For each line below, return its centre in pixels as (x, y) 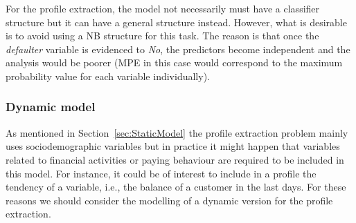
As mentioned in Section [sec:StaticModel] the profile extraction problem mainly (177, 132)
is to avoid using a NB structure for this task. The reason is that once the (162, 36)
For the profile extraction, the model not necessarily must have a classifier (163, 8)
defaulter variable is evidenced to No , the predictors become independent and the (178, 49)
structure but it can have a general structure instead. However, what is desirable (176, 22)
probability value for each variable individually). (108, 76)
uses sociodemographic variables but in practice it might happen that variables (173, 146)
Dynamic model (51, 107)
